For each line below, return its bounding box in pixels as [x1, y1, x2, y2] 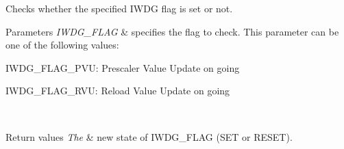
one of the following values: [5, 38, 119, 52]
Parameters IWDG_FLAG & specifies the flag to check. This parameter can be [5, 24, 339, 38]
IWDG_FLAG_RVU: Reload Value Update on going [5, 83, 230, 98]
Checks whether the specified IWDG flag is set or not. [5, 1, 233, 15]
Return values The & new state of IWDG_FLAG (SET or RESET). [5, 129, 293, 144]
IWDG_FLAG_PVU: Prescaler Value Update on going [5, 60, 240, 74]
